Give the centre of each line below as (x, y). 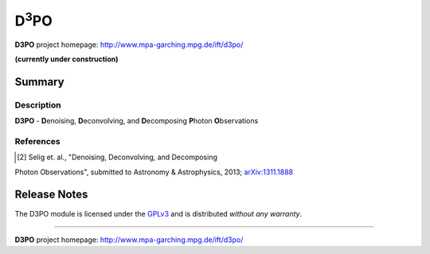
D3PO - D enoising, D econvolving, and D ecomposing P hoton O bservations (137, 121)
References (37, 141)
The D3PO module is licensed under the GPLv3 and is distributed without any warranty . (158, 213)
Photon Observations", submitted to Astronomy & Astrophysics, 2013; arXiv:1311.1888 (154, 172)
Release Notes (51, 195)
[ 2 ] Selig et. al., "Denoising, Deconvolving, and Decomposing (117, 157)
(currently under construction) (66, 59)
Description (38, 105)
